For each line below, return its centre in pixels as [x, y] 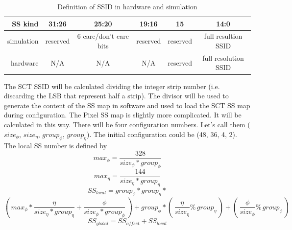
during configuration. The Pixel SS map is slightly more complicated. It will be [123, 115]
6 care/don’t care [103, 36]
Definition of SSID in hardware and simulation [127, 6]
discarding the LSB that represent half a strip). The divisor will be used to [116, 96]
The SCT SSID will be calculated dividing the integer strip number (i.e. [112, 86]
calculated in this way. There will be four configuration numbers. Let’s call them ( [127, 124]
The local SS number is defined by [56, 146]
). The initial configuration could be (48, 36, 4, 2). [162, 134]
